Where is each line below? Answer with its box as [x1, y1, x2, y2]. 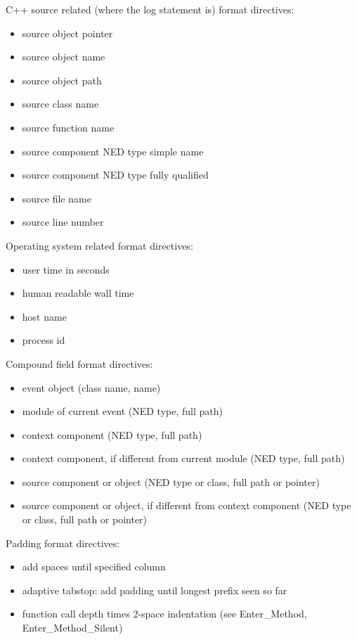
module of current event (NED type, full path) [22, 404, 223, 418]
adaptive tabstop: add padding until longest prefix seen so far [22, 582, 287, 597]
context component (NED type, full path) [22, 427, 202, 442]
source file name [22, 191, 91, 205]
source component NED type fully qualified [22, 167, 209, 182]
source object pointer [22, 25, 113, 40]
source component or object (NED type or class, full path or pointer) [22, 474, 320, 489]
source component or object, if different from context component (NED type [22, 498, 351, 513]
